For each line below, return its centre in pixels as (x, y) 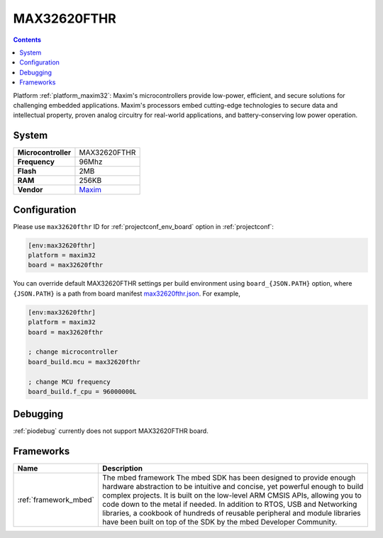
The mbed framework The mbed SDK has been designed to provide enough (229, 478)
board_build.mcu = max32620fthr (84, 362)
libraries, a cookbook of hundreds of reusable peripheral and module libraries (231, 513)
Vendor (30, 190)
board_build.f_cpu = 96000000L (83, 391)
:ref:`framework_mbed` (56, 500)
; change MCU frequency (70, 382)
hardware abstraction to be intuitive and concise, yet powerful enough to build (233, 487)
